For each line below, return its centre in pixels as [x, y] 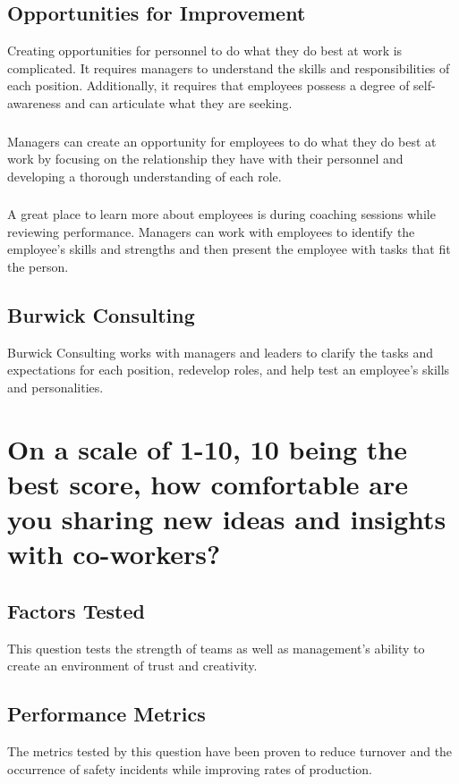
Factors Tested [76, 610]
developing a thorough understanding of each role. [144, 176]
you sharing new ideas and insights [227, 519]
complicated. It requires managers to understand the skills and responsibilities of [229, 67]
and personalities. [55, 387]
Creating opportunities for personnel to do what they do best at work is [205, 51]
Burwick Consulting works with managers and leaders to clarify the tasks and [221, 352]
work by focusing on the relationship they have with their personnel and [205, 159]
